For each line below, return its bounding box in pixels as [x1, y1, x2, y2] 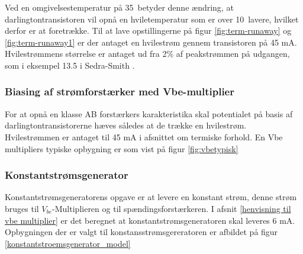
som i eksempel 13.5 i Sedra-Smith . [5, 59, 135, 71]
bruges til [5, 202, 39, 214]
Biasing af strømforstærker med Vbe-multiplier [5, 84, 234, 99]
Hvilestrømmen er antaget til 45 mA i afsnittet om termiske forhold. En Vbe [5, 130, 283, 143]
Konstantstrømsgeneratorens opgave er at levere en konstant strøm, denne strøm [5, 191, 297, 203]
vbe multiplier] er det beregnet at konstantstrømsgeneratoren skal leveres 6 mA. [5, 214, 295, 226]
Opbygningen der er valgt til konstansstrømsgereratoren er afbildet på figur [5, 226, 278, 238]
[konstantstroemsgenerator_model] [5, 237, 131, 249]
